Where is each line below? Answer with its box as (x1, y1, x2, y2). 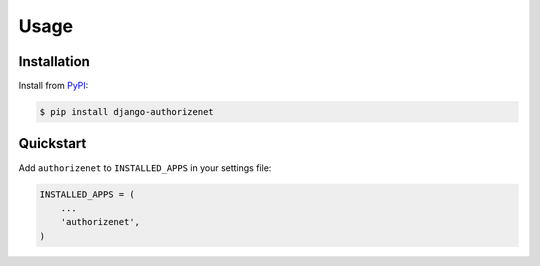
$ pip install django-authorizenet (39, 106, 214, 118)
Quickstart (18, 135, 87, 152)
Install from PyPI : (18, 80, 89, 92)
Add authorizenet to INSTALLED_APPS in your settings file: (18, 161, 272, 174)
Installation (18, 53, 90, 70)
